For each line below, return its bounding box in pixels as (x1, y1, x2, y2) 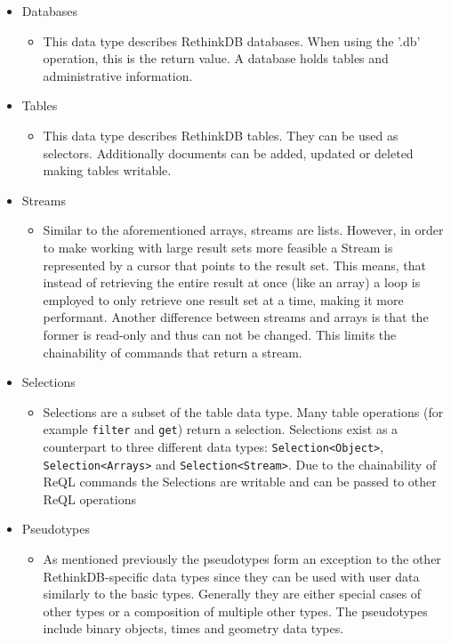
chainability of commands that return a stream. (43, 342, 302, 361)
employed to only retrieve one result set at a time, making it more (43, 290, 404, 309)
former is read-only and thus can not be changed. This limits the (43, 325, 397, 343)
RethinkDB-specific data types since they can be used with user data (43, 567, 420, 585)
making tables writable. (43, 161, 172, 180)
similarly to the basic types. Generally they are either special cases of (43, 584, 422, 603)
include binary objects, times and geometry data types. (43, 619, 344, 638)
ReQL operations (43, 489, 136, 508)
